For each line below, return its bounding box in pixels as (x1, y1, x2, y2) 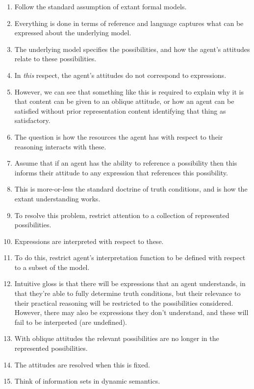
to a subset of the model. (14, 262, 90, 272)
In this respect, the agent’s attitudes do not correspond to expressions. (14, 70, 227, 80)
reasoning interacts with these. (14, 141, 106, 151)
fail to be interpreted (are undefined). (14, 316, 127, 327)
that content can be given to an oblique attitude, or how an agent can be (14, 96, 234, 106)
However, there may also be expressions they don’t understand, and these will (14, 307, 249, 317)
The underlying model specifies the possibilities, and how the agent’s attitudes (14, 44, 250, 54)
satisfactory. (14, 115, 51, 125)
